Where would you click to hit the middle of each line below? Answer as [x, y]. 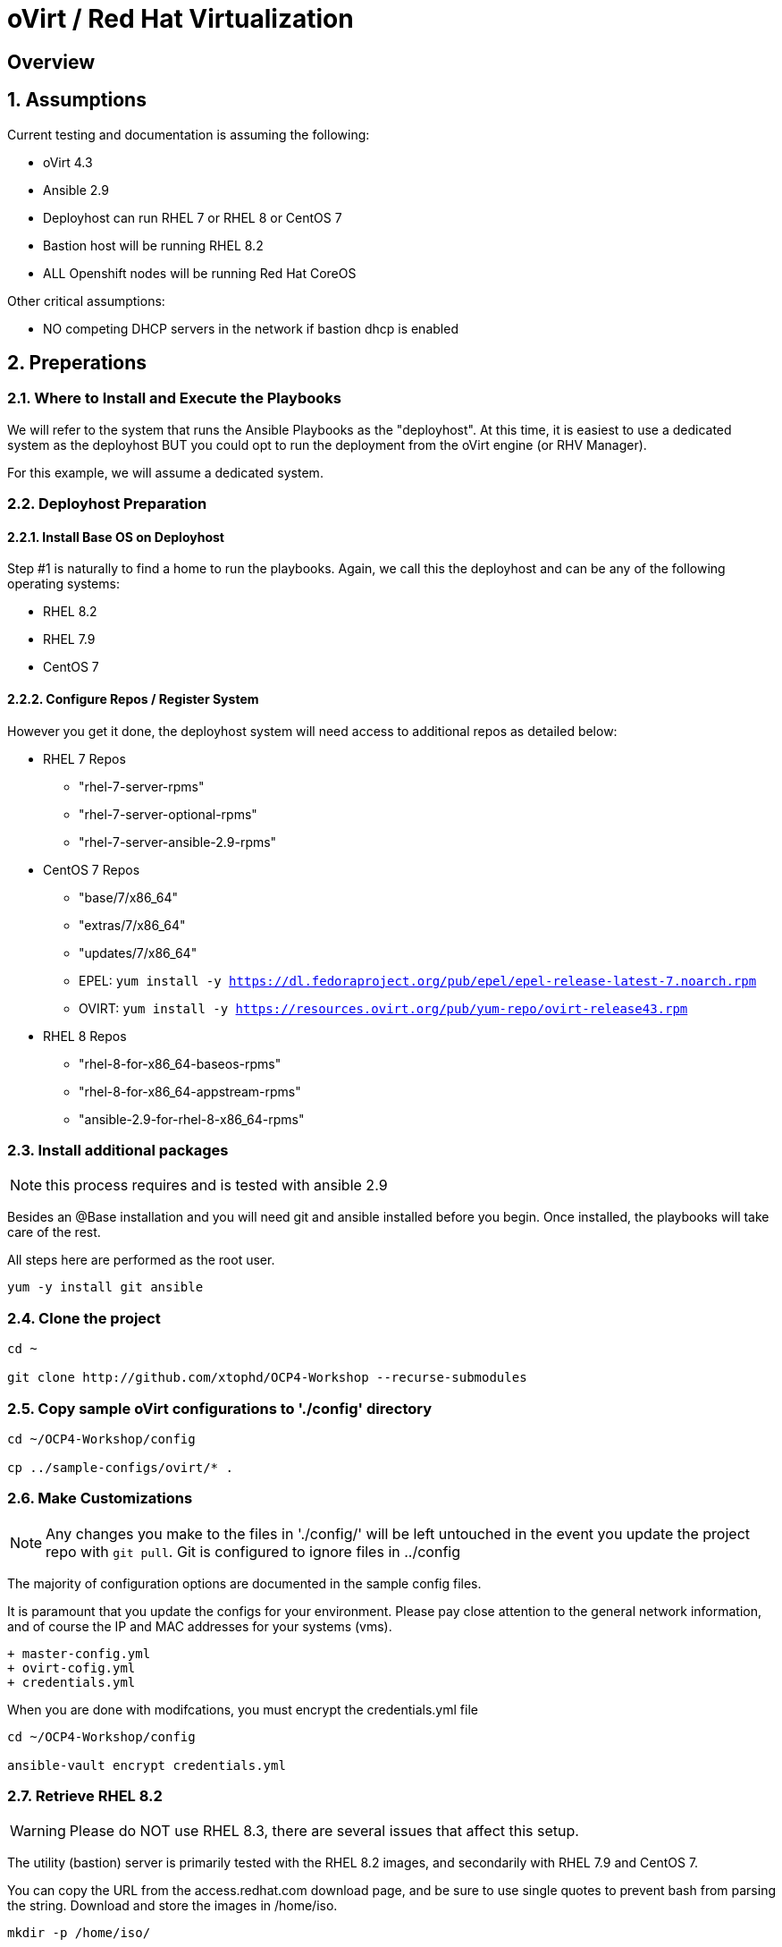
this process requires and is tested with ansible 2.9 [217, 1185]
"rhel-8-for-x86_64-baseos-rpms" [180, 1063]
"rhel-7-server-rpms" [142, 786]
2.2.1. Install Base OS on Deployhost [116, 537]
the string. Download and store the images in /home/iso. [172, 1906]
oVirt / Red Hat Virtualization [181, 19]
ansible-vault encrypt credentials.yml [147, 1765]
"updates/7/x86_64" [138, 952]
